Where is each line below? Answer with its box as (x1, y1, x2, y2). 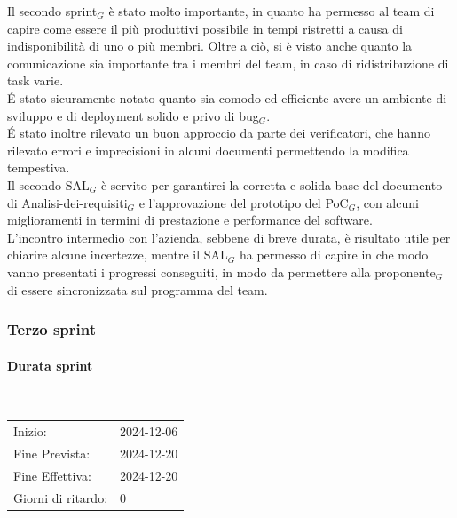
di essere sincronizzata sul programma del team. (7, 280, 268, 299)
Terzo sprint (7, 318, 97, 340)
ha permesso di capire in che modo (239, 245, 429, 264)
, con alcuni (356, 193, 419, 211)
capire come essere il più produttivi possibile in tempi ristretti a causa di (7, 19, 403, 37)
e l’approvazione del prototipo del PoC (138, 193, 349, 211)
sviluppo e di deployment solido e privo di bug (7, 106, 259, 124)
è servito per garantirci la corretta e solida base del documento (100, 175, 443, 194)
